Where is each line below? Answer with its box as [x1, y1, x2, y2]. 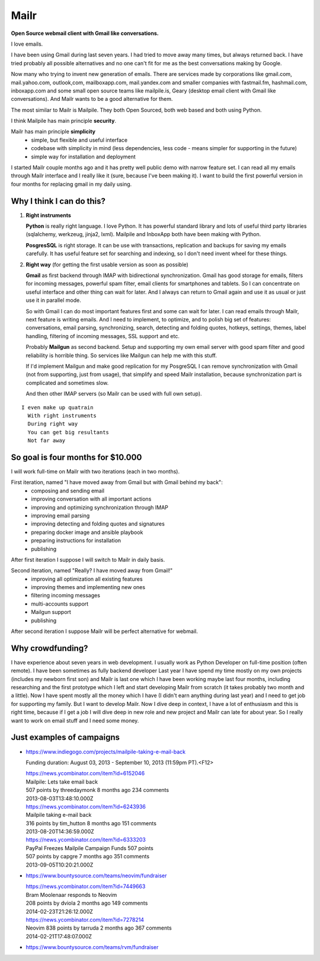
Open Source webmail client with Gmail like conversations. [11, 30, 159, 37]
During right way [27, 421, 78, 427]
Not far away [27, 437, 66, 444]
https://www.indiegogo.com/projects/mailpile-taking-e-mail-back [25, 748, 186, 755]
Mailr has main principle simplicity [11, 128, 96, 135]
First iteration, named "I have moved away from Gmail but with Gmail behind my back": [11, 479, 223, 486]
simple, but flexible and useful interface [31, 136, 128, 144]
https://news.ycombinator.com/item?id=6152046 [25, 770, 145, 777]
